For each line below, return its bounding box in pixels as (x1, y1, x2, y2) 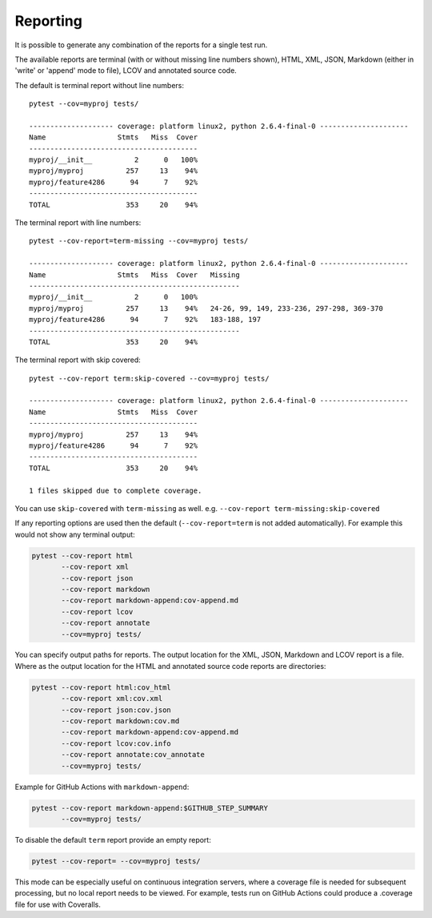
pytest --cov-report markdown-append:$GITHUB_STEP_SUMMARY (31, 803, 268, 812)
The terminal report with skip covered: (14, 355, 142, 364)
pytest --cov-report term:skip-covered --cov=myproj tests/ (29, 373, 270, 383)
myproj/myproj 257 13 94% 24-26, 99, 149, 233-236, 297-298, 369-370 (29, 304, 384, 312)
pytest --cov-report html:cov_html (31, 682, 171, 692)
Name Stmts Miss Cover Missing (29, 270, 240, 280)
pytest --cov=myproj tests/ (29, 99, 139, 108)
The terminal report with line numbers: (14, 218, 142, 227)
